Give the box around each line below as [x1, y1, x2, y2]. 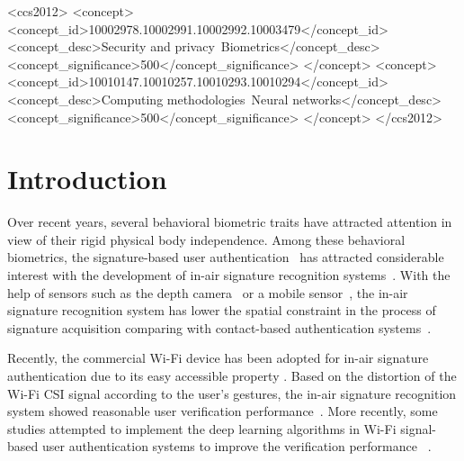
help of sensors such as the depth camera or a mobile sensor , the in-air [7, 283, 408, 302]
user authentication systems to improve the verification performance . [41, 437, 432, 456]
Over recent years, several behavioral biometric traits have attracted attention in [7, 212, 452, 231]
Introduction [7, 160, 167, 197]
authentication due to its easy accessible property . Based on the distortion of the [7, 366, 457, 385]
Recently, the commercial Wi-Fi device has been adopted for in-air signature [7, 348, 429, 367]
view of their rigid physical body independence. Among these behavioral [7, 230, 406, 249]
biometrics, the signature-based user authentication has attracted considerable [7, 248, 444, 267]
